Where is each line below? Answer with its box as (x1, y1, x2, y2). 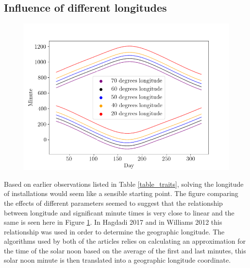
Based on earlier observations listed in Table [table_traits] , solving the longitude (4, 179, 244, 189)
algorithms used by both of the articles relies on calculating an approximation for (4, 236, 246, 246)
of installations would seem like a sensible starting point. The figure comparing (4, 188, 238, 198)
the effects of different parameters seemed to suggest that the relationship (4, 197, 223, 208)
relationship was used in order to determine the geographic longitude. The (4, 226, 225, 236)
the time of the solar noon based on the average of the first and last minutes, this (4, 245, 246, 255)
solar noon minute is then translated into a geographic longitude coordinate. (4, 255, 231, 265)
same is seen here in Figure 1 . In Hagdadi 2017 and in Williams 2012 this (4, 217, 222, 227)
